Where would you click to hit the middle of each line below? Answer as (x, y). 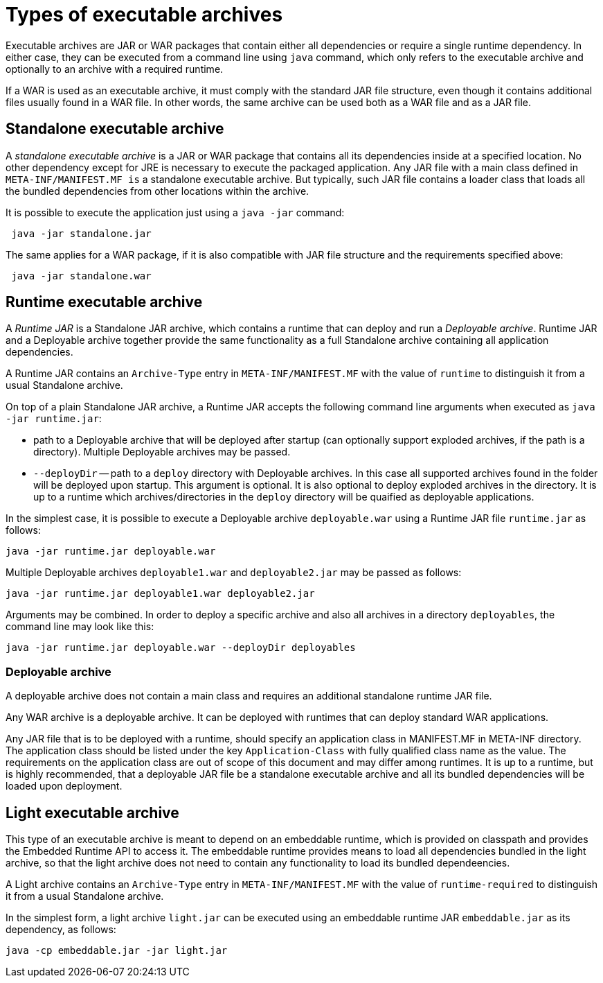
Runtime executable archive (104, 302)
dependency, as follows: (61, 930)
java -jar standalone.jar (81, 233)
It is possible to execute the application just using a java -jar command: (175, 212)
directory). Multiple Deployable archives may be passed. (162, 452)
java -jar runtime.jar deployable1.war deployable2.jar (160, 594)
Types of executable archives (144, 15)
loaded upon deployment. (64, 786)
